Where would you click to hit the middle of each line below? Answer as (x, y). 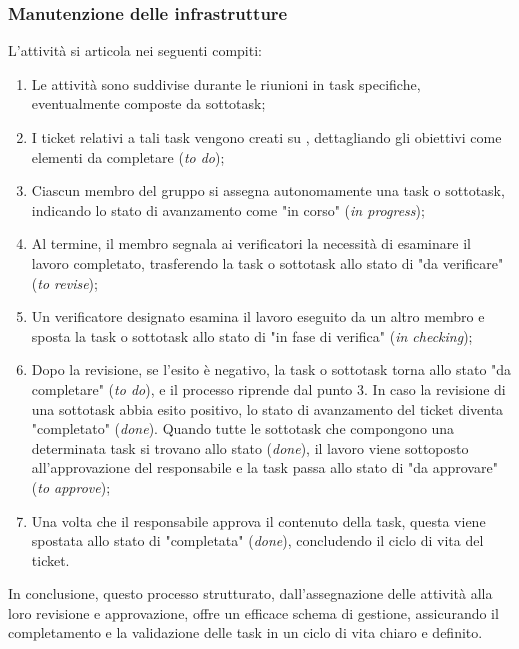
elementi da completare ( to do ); (128, 156)
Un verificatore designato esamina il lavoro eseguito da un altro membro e (258, 316)
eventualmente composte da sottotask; (148, 103)
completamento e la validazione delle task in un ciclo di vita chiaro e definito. (245, 632)
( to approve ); (71, 486)
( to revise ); (64, 282)
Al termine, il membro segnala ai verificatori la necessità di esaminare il (251, 243)
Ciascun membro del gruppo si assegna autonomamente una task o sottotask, (268, 190)
